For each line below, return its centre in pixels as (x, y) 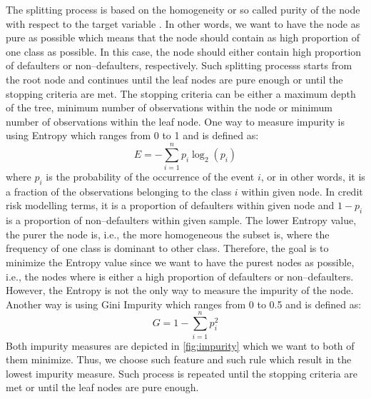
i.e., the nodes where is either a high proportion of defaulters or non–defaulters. (180, 276)
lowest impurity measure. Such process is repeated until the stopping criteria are (182, 373)
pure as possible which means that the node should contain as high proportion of (183, 37)
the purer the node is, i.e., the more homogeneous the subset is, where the (168, 234)
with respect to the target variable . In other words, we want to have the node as (183, 23)
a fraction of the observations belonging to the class (119, 191)
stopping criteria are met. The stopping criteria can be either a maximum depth (181, 93)
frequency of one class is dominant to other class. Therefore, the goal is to (167, 248)
